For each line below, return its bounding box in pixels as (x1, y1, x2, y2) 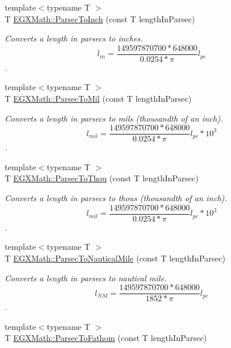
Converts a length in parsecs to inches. (5, 32, 143, 44)
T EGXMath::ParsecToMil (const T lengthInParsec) (5, 92, 192, 105)
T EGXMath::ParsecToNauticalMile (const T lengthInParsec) (5, 251, 226, 264)
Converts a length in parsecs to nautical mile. (5, 271, 167, 284)
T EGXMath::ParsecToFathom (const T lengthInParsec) (5, 332, 207, 344)
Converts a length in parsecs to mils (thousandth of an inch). (5, 112, 223, 124)
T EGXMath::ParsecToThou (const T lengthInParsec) (5, 172, 199, 184)
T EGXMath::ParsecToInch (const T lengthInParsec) (5, 12, 195, 25)
